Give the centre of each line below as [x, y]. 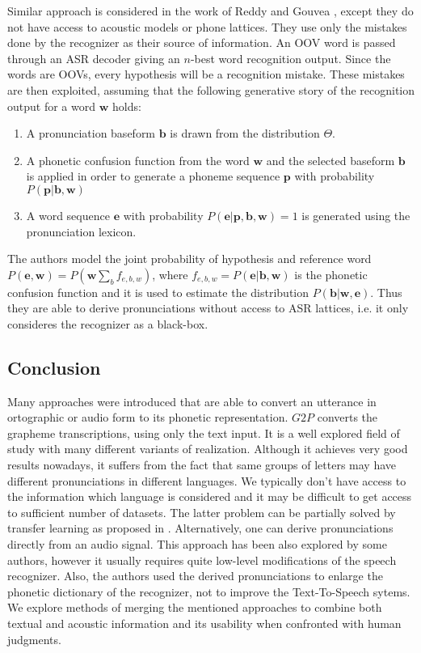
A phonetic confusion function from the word [138, 160]
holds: [126, 106]
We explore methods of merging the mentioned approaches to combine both [195, 607]
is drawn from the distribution [245, 133]
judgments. [34, 639]
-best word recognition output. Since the [290, 58]
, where [170, 274]
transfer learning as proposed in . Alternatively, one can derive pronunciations [200, 528]
